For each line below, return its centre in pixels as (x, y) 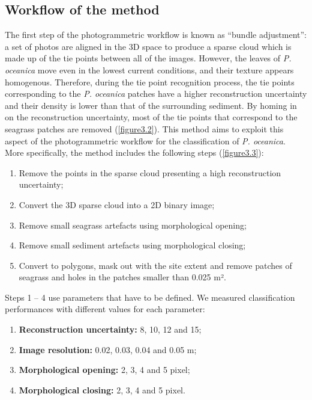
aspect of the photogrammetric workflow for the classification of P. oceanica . (145, 140)
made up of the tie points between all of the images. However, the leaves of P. (148, 58)
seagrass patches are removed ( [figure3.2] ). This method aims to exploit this (144, 128)
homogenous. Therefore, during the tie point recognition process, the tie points (150, 82)
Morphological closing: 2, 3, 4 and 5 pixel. (102, 389)
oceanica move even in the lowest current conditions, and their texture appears (149, 69)
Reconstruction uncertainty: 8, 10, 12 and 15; (110, 329)
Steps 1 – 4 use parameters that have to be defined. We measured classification (150, 297)
